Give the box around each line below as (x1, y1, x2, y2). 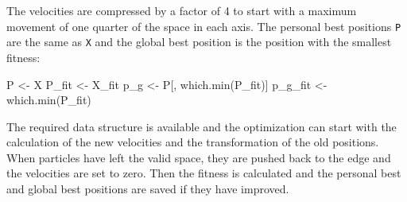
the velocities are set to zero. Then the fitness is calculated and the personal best (6, 165, 401, 181)
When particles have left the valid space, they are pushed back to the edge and (6, 149, 391, 165)
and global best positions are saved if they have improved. (6, 181, 289, 197)
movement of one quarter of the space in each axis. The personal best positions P (6, 17, 401, 34)
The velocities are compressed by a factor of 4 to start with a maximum (6, 2, 357, 18)
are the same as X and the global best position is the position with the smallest (6, 33, 392, 50)
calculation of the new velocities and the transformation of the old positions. (6, 134, 379, 150)
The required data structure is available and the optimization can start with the (6, 118, 397, 134)
